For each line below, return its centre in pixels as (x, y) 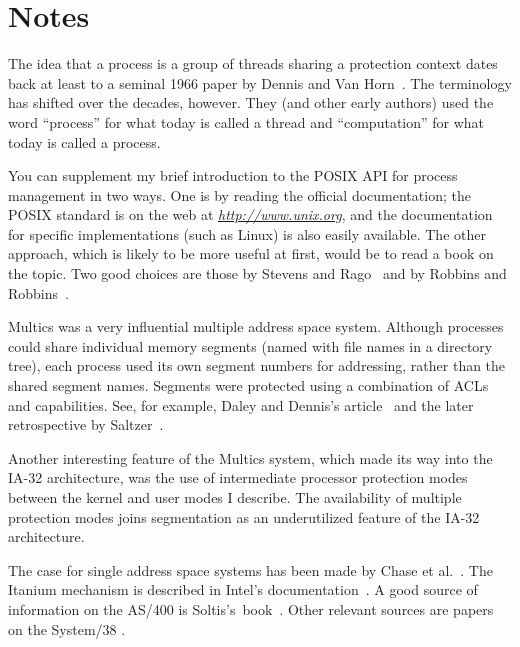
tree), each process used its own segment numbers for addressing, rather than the (257, 365)
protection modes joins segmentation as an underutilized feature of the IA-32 (244, 516)
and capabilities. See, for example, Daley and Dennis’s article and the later (241, 404)
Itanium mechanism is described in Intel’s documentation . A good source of (243, 589)
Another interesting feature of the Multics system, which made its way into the (250, 457)
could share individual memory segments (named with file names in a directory (250, 345)
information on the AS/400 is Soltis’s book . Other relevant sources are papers (251, 608)
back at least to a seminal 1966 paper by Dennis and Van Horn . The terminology (260, 82)
